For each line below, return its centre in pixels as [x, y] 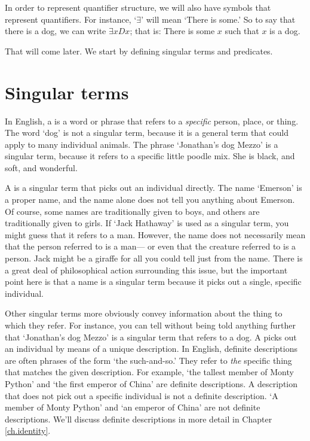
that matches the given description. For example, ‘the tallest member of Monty [149, 372]
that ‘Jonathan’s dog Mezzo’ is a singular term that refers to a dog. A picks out [151, 337]
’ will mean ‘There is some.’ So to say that [218, 19]
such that [242, 31]
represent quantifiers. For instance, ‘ [71, 19]
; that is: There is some [172, 31]
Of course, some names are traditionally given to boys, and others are [132, 211]
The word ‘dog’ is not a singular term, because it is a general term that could [147, 133]
